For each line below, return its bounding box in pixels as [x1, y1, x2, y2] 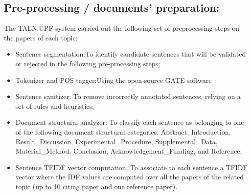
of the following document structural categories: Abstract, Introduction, [15, 126, 231, 136]
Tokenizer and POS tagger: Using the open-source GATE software [15, 75, 212, 85]
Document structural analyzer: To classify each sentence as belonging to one [15, 117, 244, 127]
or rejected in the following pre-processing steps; [15, 58, 160, 68]
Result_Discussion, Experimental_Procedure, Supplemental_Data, [15, 136, 218, 146]
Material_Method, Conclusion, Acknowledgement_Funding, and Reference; [15, 146, 242, 156]
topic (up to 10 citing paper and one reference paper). [15, 181, 178, 191]
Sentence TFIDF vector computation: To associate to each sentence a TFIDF [15, 162, 248, 172]
